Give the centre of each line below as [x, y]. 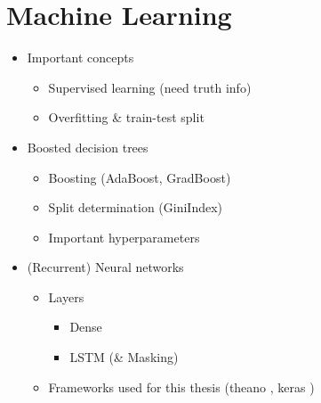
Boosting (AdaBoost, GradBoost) [140, 177]
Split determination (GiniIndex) [136, 207]
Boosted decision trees [88, 147]
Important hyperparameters [124, 237]
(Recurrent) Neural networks [105, 267]
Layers [66, 296]
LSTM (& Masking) [124, 357]
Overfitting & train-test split [126, 117]
